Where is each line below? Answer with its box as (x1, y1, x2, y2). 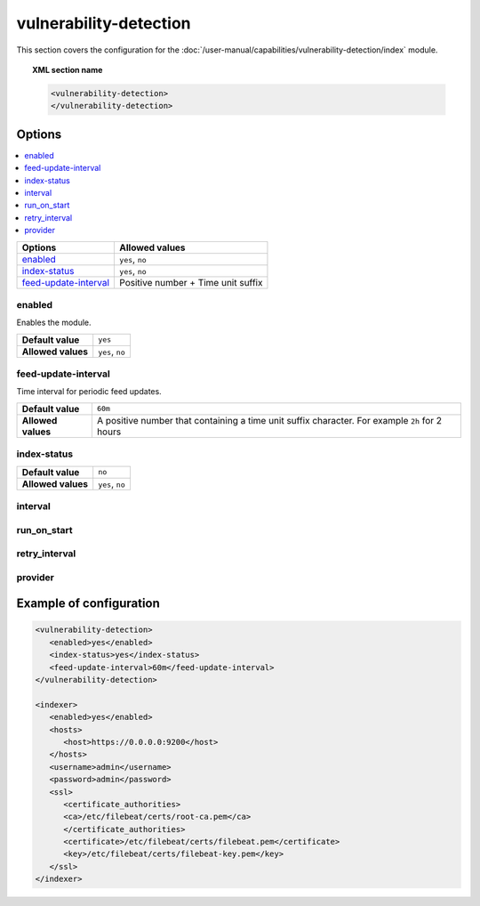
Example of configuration (16, 596, 160, 611)
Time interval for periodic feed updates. (16, 386, 162, 397)
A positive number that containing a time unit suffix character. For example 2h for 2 (96, 414, 443, 426)
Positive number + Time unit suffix (119, 276, 263, 288)
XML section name (32, 64, 103, 75)
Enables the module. (16, 317, 92, 328)
